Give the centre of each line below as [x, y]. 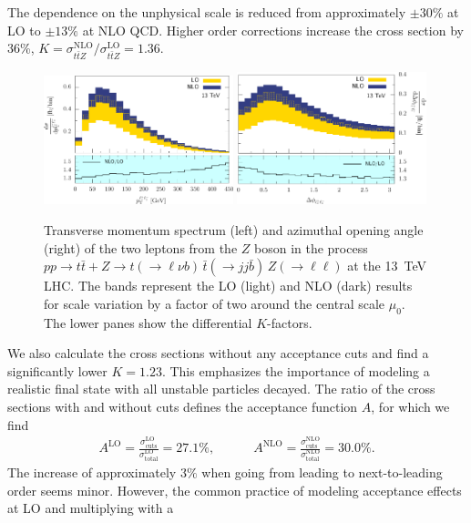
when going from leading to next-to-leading [322, 472]
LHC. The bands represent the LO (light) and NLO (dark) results [228, 286]
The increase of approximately [92, 472]
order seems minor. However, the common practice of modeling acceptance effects [235, 490]
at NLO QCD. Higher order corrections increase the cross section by [273, 30]
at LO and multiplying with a [91, 508]
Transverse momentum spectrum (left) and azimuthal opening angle [234, 229]
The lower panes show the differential [148, 322]
